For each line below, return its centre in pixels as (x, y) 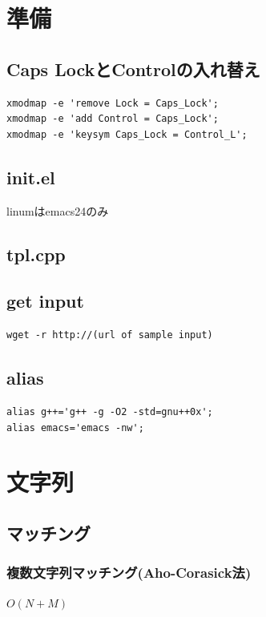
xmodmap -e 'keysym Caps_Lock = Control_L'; (127, 134)
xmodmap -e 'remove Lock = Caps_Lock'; (113, 103)
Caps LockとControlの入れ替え (133, 69)
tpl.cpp (36, 254)
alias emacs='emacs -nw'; (75, 427)
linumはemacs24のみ (58, 210)
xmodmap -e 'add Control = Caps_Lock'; (113, 119)
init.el (31, 177)
